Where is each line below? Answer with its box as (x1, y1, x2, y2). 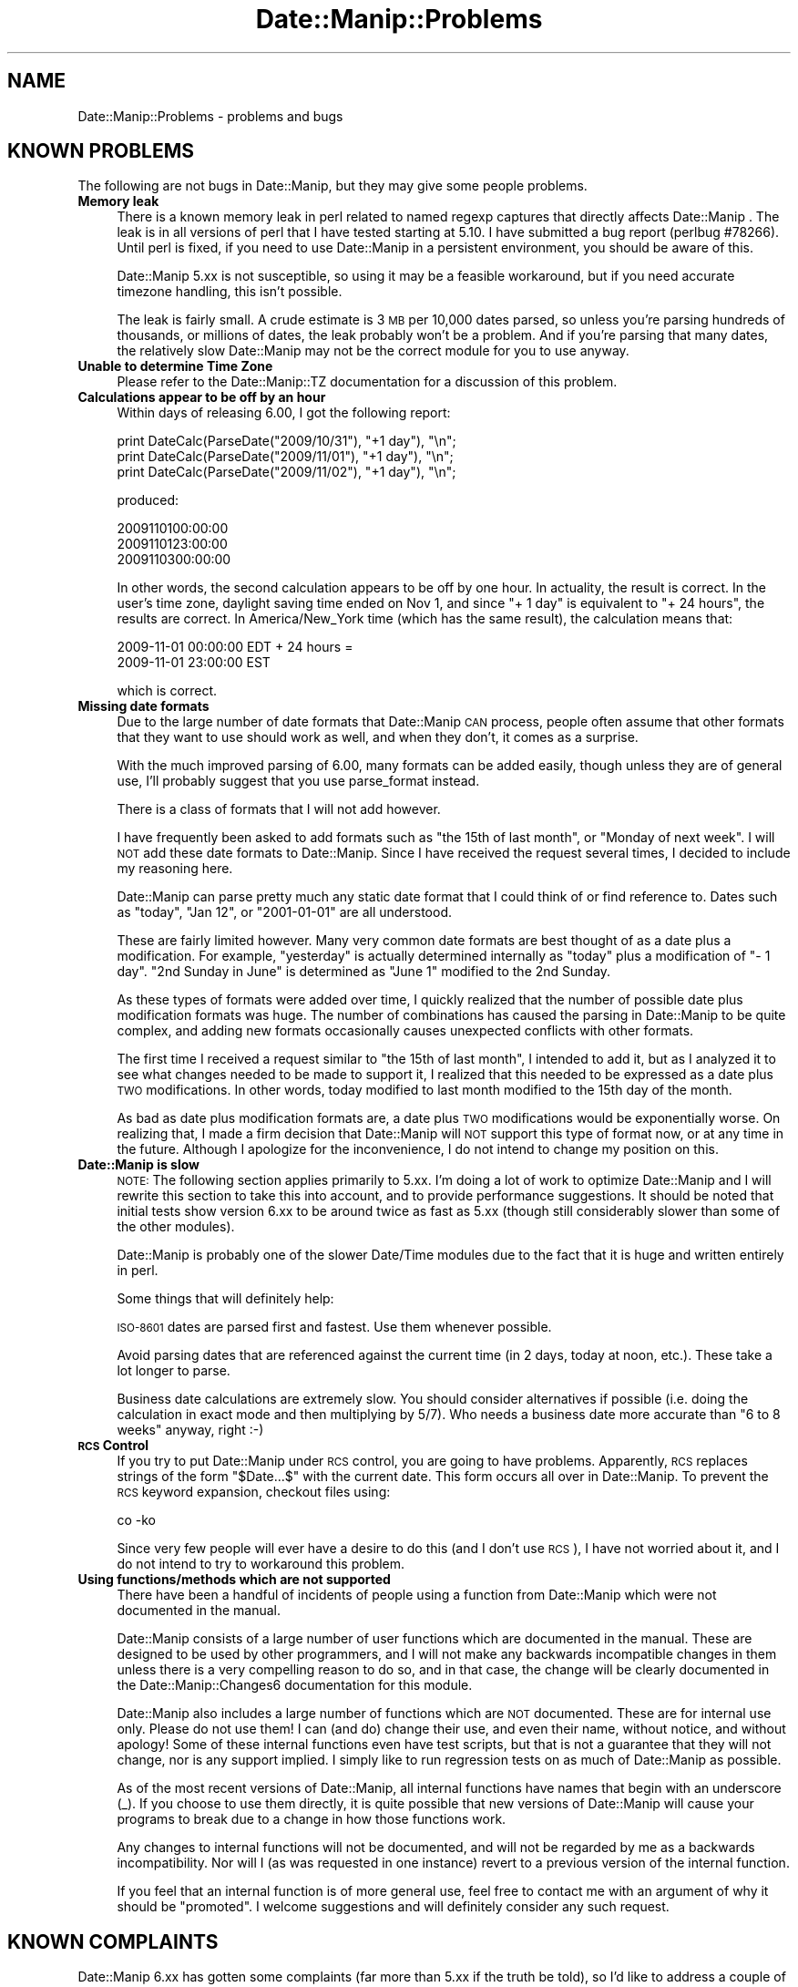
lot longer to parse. (117, 1363, 230, 1379)
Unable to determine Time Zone (77, 358, 273, 375)
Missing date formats (77, 698, 210, 715)
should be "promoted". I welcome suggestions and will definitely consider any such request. (117, 1899, 670, 1915)
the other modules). (117, 1219, 235, 1235)
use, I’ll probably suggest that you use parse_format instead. (117, 773, 480, 789)
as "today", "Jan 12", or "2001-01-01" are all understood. (117, 904, 453, 921)
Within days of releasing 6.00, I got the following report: (117, 405, 451, 421)
